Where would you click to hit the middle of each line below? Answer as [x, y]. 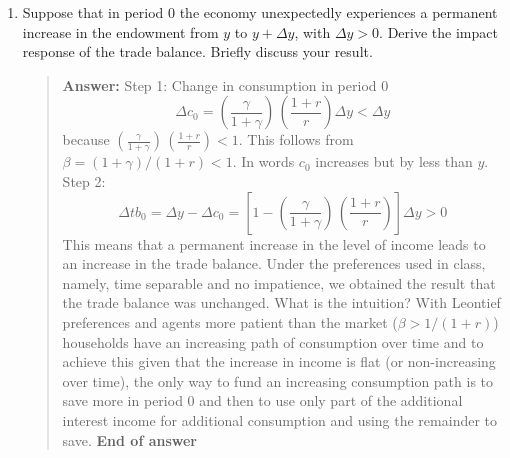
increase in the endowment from [120, 31]
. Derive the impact [438, 31]
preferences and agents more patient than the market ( [230, 321]
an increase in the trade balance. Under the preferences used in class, [274, 263]
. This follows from [296, 139]
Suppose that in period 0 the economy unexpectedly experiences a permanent [260, 12]
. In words [263, 161]
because [86, 139]
